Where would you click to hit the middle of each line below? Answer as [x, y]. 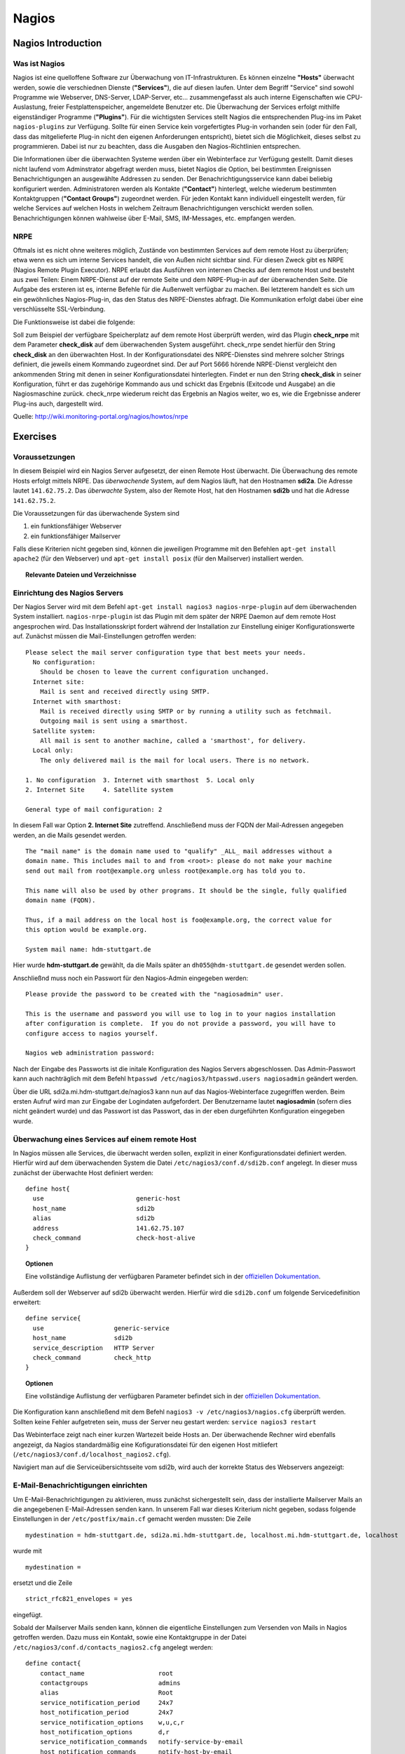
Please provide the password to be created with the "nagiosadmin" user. [155, 994]
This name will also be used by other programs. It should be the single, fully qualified [186, 890]
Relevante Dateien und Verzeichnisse [81, 575]
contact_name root [107, 1673]
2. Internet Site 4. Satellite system [99, 790]
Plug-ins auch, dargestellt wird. [58, 403]
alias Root [107, 1693]
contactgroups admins [110, 1683]
